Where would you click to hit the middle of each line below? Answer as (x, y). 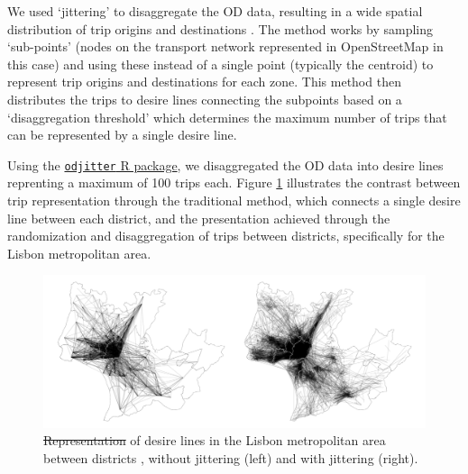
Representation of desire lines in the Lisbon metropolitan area (215, 440)
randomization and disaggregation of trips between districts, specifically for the (226, 236)
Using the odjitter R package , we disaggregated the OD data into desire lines (225, 164)
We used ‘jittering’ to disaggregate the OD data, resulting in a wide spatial (215, 11)
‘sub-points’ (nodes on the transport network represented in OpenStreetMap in (225, 46)
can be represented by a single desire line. (122, 135)
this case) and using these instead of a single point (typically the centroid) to (220, 64)
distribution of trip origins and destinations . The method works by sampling (220, 28)
